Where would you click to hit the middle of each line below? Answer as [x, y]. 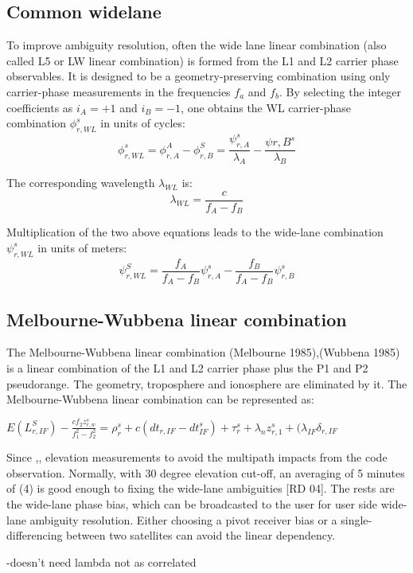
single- [357, 519]
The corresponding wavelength [81, 183]
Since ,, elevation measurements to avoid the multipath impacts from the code [197, 457]
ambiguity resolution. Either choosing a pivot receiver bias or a [183, 519]
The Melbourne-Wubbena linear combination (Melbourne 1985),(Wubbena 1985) [203, 352]
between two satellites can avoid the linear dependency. [201, 535]
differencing [35, 535]
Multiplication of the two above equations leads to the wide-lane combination [195, 232]
